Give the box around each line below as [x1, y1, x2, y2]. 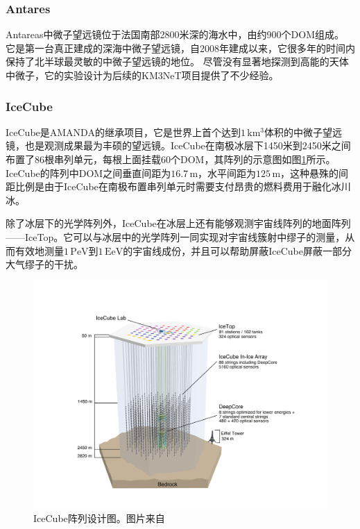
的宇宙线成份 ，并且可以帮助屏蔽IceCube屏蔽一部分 [123, 243, 352, 258]
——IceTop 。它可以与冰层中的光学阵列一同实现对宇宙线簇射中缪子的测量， [6, 229, 345, 244]
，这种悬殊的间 [280, 165, 349, 180]
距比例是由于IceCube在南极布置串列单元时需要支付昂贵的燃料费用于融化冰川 [6, 179, 351, 194]
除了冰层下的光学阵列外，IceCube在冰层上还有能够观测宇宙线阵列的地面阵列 [6, 216, 351, 230]
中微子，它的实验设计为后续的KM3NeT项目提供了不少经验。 [6, 68, 279, 82]
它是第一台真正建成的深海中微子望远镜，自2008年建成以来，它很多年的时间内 [6, 40, 355, 55]
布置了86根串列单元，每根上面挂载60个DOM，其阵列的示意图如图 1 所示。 [6, 152, 336, 166]
